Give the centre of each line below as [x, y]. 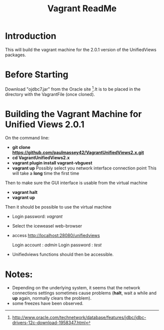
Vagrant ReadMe [82, 9]
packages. [16, 55]
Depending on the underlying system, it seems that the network [76, 288]
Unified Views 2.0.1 [45, 124]
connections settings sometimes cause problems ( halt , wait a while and [84, 293]
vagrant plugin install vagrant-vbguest [52, 163]
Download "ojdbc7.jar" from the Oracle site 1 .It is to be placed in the [73, 89]
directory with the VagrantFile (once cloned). [50, 94]
